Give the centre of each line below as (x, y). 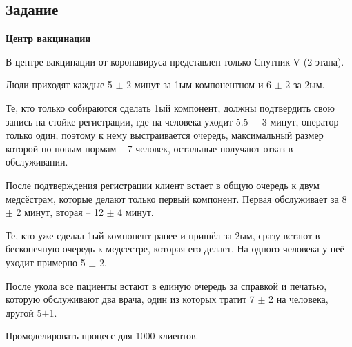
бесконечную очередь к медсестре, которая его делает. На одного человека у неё (175, 249)
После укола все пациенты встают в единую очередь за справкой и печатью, (166, 285)
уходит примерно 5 (46, 262)
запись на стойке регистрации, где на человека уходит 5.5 (127, 121)
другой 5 (24, 312)
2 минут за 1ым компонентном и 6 (199, 85)
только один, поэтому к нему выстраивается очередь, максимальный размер (165, 135)
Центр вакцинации (48, 38)
